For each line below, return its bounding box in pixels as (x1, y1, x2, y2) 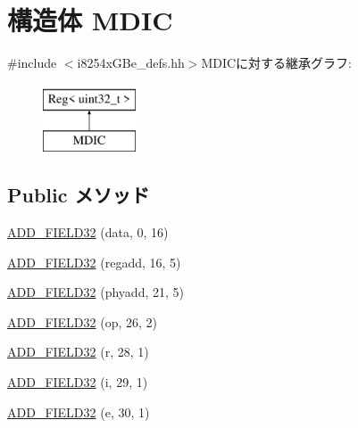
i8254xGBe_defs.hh (77, 53, 185, 72)
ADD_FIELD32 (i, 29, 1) (7, 373, 148, 391)
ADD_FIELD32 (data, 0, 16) (7, 223, 169, 242)
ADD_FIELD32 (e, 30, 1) (7, 402, 150, 421)
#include (7, 53, 57, 72)
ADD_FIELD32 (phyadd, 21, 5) (7, 283, 184, 301)
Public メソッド (7, 181, 150, 209)
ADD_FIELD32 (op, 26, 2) (7, 312, 158, 331)
